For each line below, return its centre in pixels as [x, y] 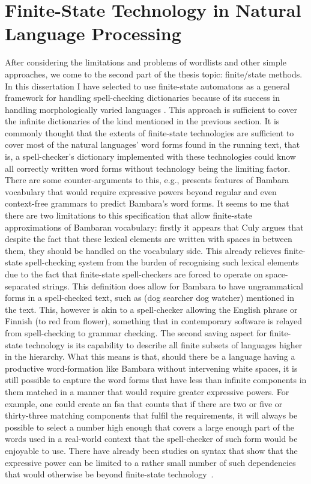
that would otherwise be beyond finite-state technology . [109, 474]
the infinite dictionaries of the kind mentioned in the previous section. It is [142, 121]
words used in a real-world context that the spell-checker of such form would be [151, 439]
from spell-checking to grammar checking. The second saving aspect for [136, 332]
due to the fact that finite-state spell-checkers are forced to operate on [134, 274]
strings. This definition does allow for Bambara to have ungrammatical [173, 286]
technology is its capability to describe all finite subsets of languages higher [164, 344]
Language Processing [93, 33]
